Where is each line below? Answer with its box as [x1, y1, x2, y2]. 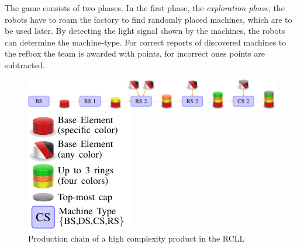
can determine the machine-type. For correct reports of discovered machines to [5, 36, 286, 48]
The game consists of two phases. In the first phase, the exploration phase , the [5, 2, 285, 13]
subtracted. [5, 58, 45, 71]
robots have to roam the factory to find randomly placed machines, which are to [5, 13, 292, 25]
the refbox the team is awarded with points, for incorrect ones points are [5, 47, 265, 60]
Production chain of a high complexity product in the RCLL [28, 232, 245, 244]
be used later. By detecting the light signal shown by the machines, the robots [5, 25, 285, 37]
